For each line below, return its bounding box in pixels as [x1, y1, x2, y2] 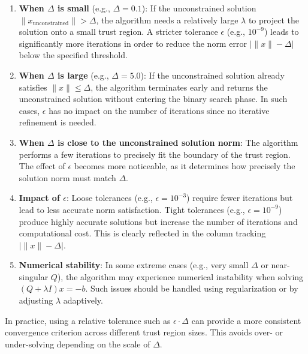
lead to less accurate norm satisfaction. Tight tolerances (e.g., [19, 203, 245, 215]
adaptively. [63, 294, 103, 307]
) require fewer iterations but [186, 191, 293, 204]
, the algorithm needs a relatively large [96, 13, 238, 26]
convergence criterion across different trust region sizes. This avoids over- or [5, 326, 283, 338]
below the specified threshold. [19, 49, 128, 61]
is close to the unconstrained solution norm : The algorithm [58, 136, 298, 148]
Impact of [19, 191, 60, 204]
